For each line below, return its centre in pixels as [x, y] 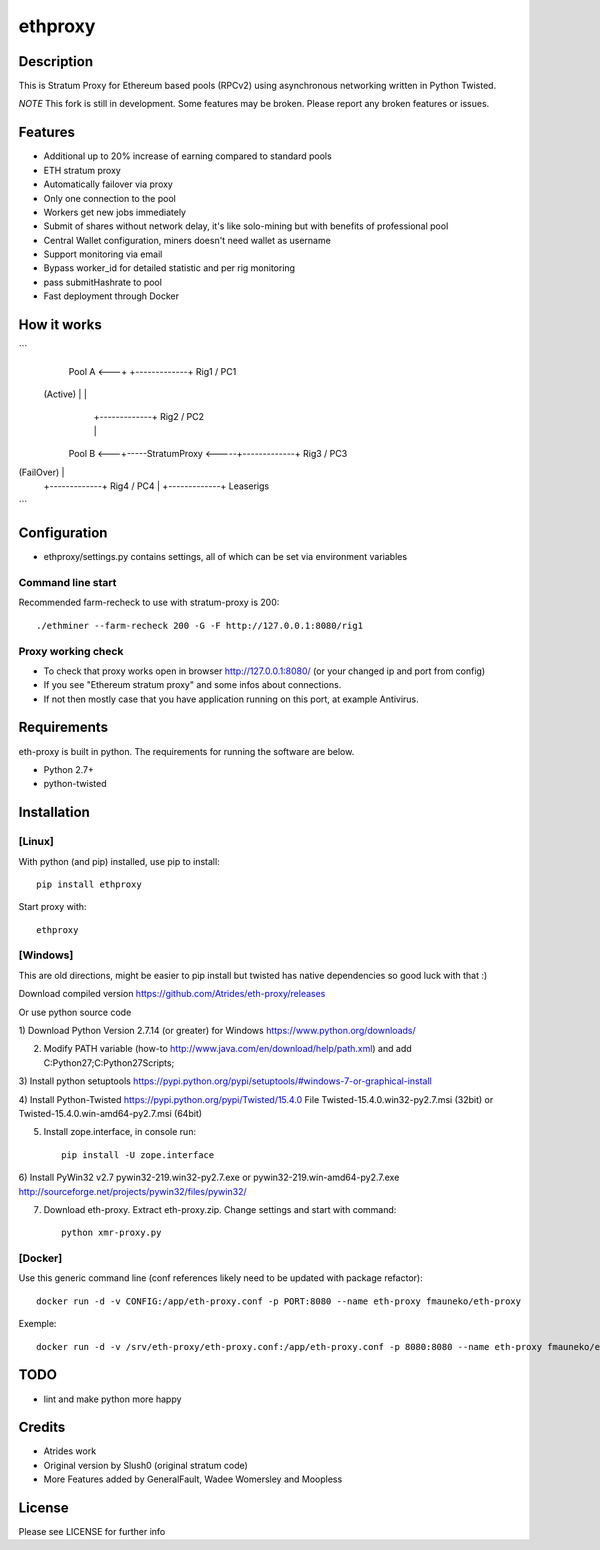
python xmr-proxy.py [111, 1233]
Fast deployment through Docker [111, 296]
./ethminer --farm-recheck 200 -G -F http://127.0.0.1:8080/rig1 [200, 625]
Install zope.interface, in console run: [120, 1132]
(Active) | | [65, 394]
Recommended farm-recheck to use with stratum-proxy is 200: [149, 602]
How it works [60, 325]
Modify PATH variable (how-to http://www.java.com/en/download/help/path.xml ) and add [227, 1049]
